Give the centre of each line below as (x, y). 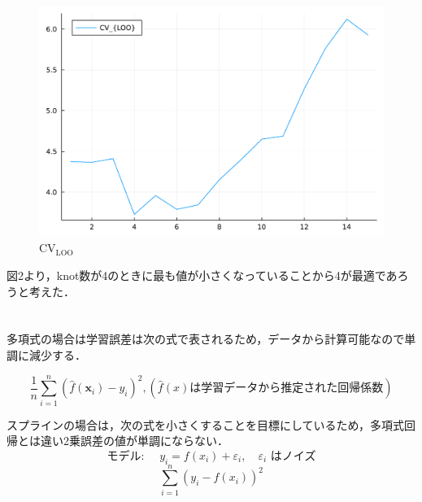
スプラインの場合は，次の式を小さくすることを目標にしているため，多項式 (205, 424)
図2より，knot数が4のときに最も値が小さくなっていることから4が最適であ (202, 275)
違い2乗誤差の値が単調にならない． (134, 441)
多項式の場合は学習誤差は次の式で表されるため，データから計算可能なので (206, 339)
